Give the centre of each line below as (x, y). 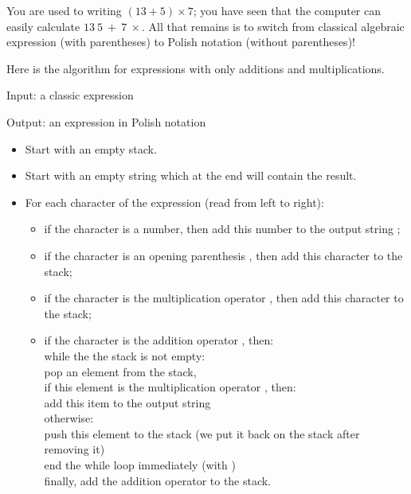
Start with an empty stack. (91, 148)
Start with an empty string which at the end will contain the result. (191, 175)
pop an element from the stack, (120, 371)
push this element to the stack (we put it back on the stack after (202, 433)
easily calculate (43, 26)
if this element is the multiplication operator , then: (170, 387)
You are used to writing (64, 10)
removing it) (74, 449)
